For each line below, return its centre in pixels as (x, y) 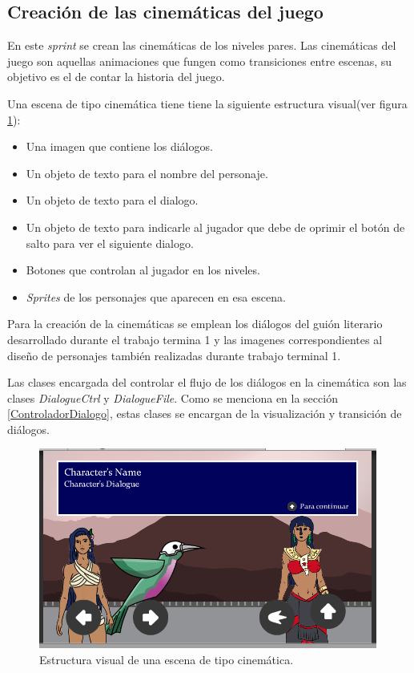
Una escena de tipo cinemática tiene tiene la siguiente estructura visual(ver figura (207, 103)
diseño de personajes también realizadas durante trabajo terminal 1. (174, 355)
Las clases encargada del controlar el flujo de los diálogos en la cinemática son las (207, 382)
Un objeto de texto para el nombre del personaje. (147, 173)
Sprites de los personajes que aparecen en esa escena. (156, 296)
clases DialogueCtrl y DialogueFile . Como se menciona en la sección (173, 397)
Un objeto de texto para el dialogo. (112, 200)
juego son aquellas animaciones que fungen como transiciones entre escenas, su (200, 61)
